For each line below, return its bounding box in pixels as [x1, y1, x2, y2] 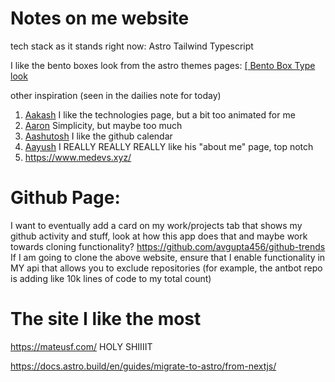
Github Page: [10, 187, 121, 209]
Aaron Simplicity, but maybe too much [24, 119, 183, 131]
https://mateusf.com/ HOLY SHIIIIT [10, 340, 153, 352]
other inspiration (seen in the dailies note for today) [10, 89, 222, 101]
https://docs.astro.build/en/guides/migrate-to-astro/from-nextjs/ [10, 360, 277, 372]
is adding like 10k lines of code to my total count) [10, 272, 212, 284]
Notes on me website [10, 7, 190, 30]
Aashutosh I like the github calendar [24, 130, 173, 142]
